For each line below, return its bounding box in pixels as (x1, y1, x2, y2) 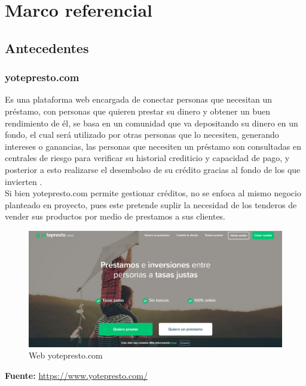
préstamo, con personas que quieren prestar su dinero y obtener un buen (5, 104, 271, 117)
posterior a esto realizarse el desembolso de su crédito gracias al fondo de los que (5, 163, 301, 175)
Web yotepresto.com (29, 349, 103, 362)
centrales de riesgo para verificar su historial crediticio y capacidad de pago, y (5, 152, 290, 164)
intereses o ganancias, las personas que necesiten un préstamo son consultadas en (5, 140, 301, 152)
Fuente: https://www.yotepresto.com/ (5, 369, 148, 381)
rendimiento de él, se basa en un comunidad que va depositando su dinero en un (5, 116, 298, 129)
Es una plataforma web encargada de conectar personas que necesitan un (5, 93, 273, 106)
